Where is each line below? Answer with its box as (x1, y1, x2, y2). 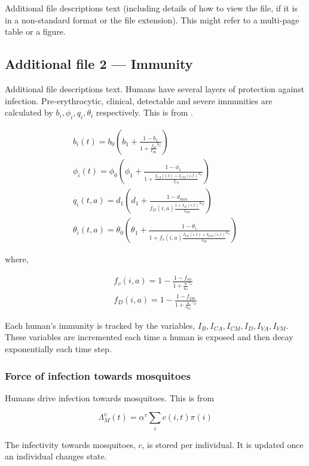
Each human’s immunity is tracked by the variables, (5, 319, 195, 331)
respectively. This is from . (96, 106, 193, 119)
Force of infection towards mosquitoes (5, 368, 191, 383)
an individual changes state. (5, 450, 107, 462)
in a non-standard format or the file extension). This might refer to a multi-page (5, 13, 299, 26)
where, (5, 253, 29, 265)
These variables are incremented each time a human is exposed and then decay (5, 331, 293, 343)
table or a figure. (5, 25, 66, 38)
